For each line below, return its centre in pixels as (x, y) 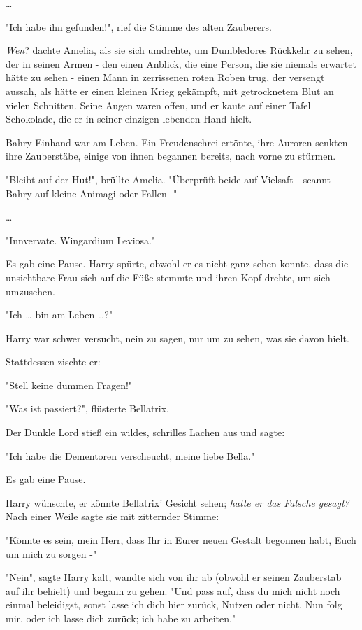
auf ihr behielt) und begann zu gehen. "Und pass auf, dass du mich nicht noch (173, 590)
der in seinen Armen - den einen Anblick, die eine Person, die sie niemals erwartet (181, 63)
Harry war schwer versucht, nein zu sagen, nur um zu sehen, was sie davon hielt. (178, 338)
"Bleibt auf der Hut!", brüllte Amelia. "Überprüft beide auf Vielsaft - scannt (168, 179)
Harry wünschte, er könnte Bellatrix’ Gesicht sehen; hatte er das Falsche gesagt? (178, 502)
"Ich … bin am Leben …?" (59, 315)
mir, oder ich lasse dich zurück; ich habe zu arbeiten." (121, 618)
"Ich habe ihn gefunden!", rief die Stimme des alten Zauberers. (139, 26)
